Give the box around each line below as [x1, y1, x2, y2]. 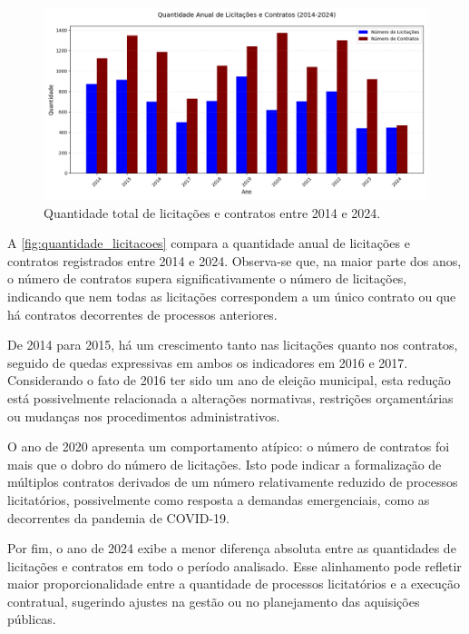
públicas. [7, 609, 56, 629]
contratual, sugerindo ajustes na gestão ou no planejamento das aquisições [7, 591, 420, 610]
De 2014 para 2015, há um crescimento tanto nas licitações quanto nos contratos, [7, 335, 458, 354]
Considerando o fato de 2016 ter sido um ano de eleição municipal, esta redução [7, 371, 451, 390]
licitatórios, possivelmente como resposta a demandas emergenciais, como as [7, 490, 430, 509]
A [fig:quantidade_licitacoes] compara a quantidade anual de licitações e [7, 233, 410, 253]
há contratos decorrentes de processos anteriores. [7, 304, 278, 323]
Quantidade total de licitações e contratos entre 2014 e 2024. [44, 203, 381, 222]
